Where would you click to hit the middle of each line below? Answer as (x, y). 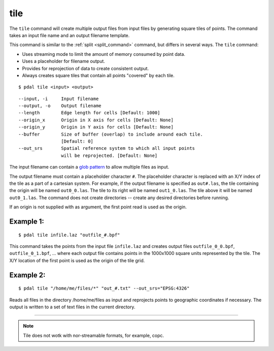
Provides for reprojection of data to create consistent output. (85, 68)
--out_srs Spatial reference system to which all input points (107, 148)
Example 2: (27, 275)
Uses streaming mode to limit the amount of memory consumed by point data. (104, 54)
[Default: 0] (77, 141)
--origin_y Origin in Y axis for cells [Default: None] (96, 127)
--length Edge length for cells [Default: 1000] (89, 113)
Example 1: (27, 221)
